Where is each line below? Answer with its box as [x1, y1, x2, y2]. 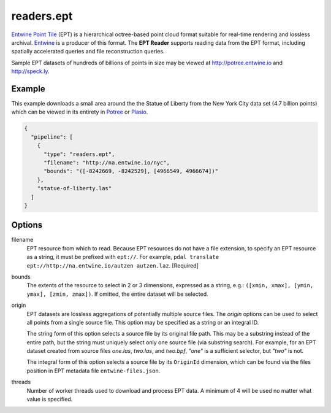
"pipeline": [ [31, 133, 74, 141]
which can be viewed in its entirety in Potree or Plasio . [11, 108, 148, 116]
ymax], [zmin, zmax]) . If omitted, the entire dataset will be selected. [26, 290, 208, 298]
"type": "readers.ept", [44, 150, 115, 158]
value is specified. [26, 396, 73, 403]
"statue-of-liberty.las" [37, 185, 112, 192]
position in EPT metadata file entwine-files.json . [26, 367, 161, 374]
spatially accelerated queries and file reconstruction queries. [11, 48, 165, 55]
